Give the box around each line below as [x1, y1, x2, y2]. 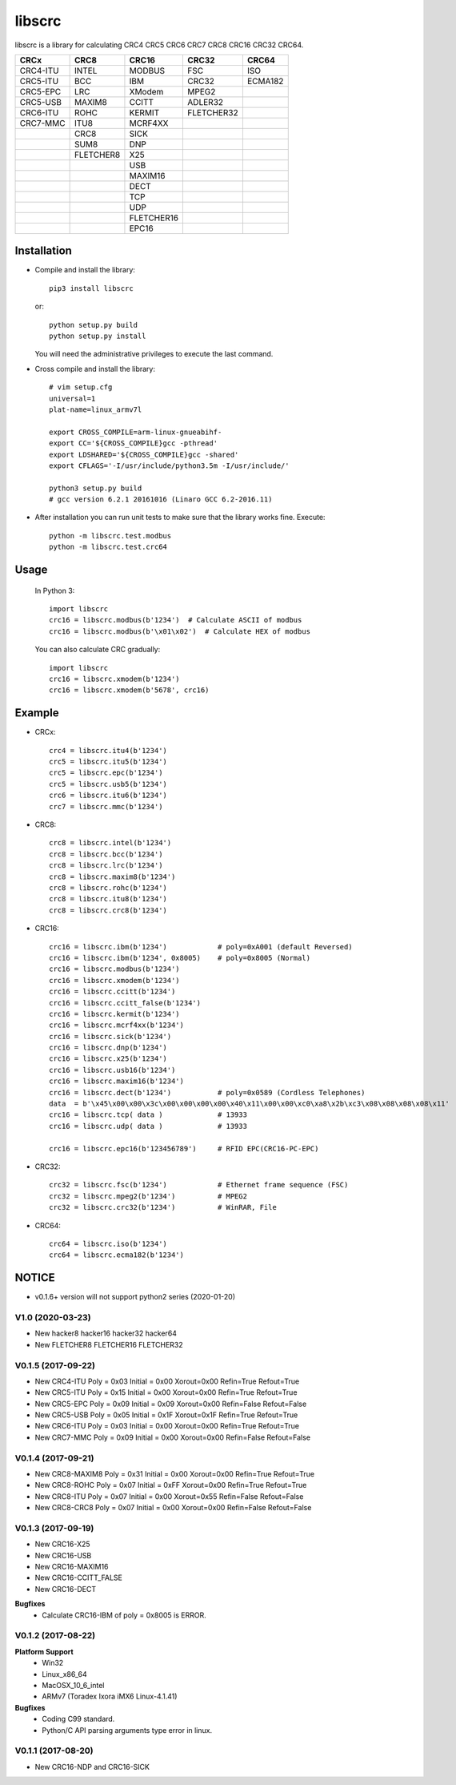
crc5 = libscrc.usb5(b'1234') [49, 780, 168, 788]
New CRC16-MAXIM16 [34, 1562, 109, 1572]
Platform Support [14, 1646, 74, 1656]
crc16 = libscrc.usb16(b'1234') [49, 1066, 176, 1074]
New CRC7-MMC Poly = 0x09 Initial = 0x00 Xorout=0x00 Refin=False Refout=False [34, 1432, 311, 1442]
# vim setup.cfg [49, 383, 113, 392]
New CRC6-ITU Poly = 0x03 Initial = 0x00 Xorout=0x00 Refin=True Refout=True [34, 1421, 300, 1431]
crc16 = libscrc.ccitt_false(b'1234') [49, 998, 202, 1007]
